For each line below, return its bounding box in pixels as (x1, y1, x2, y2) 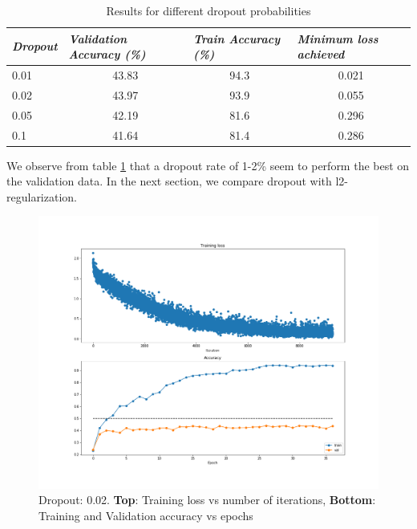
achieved (297, 46, 345, 63)
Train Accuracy (193, 30, 281, 47)
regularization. (6, 188, 77, 205)
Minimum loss (297, 30, 379, 47)
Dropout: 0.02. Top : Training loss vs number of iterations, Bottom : (38, 491, 376, 508)
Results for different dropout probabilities (106, 2, 311, 18)
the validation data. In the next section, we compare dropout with (6, 173, 332, 189)
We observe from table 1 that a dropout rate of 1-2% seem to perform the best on (6, 157, 410, 173)
